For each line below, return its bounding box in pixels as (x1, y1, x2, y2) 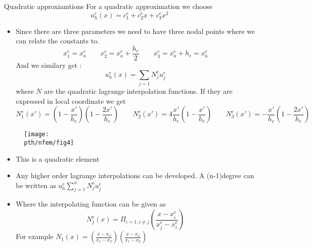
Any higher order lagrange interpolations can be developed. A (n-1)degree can (15, 170, 254, 181)
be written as (15, 180, 56, 190)
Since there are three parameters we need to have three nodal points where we (15, 25, 255, 36)
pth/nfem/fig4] (24, 139, 74, 146)
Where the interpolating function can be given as (15, 199, 166, 209)
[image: (24, 131, 49, 138)
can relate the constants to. (15, 35, 99, 46)
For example (15, 231, 54, 242)
